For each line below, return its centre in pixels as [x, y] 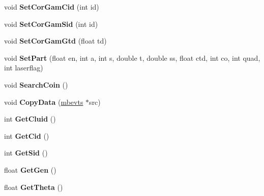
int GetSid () [26, 153]
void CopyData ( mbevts [44, 102]
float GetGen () [30, 169]
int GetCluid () [30, 119]
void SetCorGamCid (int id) [52, 7]
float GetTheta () [34, 187]
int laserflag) [24, 68]
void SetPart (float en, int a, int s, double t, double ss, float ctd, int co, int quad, [132, 57]
